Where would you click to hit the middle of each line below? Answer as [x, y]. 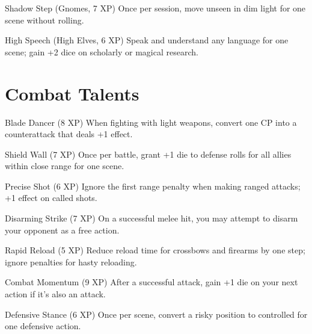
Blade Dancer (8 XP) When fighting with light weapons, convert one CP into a [151, 122]
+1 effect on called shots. [51, 198]
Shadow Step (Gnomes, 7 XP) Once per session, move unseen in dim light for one [155, 8]
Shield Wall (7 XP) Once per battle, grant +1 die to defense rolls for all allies [148, 154]
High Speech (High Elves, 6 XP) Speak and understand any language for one [147, 40]
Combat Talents [72, 93]
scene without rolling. [44, 20]
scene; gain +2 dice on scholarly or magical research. [102, 51]
